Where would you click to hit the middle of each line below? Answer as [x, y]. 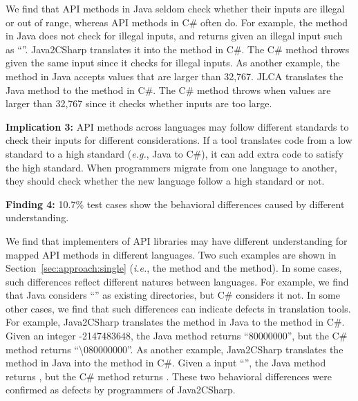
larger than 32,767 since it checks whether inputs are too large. [139, 103]
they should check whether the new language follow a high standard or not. [165, 181]
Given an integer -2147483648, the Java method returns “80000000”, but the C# [177, 336]
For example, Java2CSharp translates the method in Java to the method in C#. [175, 322]
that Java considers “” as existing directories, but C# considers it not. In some [173, 295]
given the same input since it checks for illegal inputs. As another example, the [173, 63]
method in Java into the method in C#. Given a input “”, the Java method [166, 363]
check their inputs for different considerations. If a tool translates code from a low [179, 140]
